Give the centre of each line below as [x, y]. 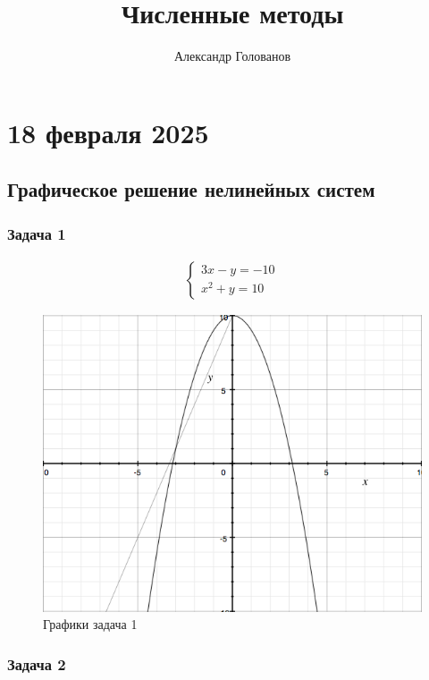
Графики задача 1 [90, 624]
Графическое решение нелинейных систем [191, 189]
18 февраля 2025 [108, 132]
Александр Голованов [232, 56]
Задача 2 [37, 663]
